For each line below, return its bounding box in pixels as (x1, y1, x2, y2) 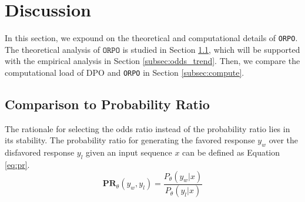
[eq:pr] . (5, 159, 30, 171)
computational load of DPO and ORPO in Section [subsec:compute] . (5, 66, 244, 78)
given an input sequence (86, 146, 172, 159)
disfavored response (5, 146, 75, 159)
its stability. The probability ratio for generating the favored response (5, 134, 255, 146)
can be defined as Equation (182, 146, 280, 159)
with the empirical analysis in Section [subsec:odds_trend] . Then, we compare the (5, 55, 300, 67)
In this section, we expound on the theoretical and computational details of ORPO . (5, 32, 298, 44)
